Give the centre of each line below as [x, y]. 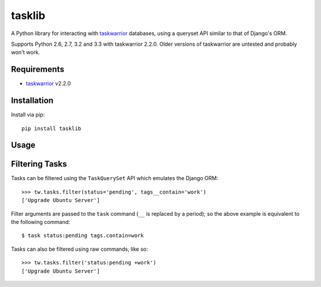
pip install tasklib [51, 128]
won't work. [26, 52]
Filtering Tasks [39, 164]
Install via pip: [28, 115]
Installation [32, 101]
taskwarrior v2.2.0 [48, 84]
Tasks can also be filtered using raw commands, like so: [80, 249]
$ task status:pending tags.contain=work [83, 236]
